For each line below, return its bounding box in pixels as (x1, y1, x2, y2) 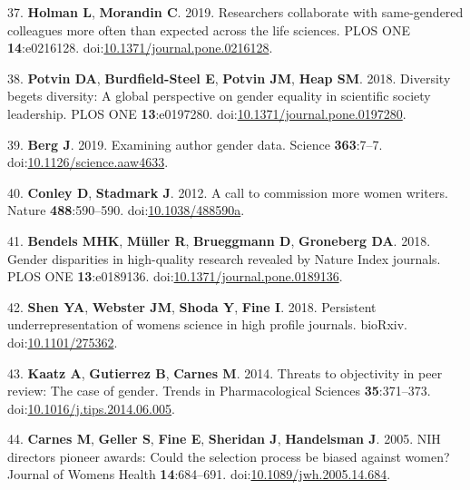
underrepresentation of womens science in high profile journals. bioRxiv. (7, 315, 407, 334)
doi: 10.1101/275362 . (7, 332, 118, 351)
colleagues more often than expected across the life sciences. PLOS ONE (7, 20, 410, 39)
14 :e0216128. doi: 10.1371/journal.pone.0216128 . (7, 38, 273, 57)
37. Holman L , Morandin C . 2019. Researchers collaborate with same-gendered (7, 3, 464, 21)
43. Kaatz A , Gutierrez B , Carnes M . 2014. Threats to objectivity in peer (7, 363, 443, 382)
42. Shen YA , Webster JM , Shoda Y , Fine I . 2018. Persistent (7, 297, 377, 316)
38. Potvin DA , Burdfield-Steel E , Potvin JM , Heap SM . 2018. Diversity (7, 68, 451, 87)
